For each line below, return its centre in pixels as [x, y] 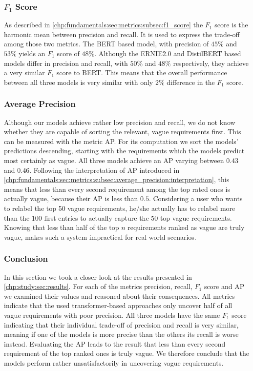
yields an [32, 53]
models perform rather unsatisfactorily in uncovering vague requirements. [114, 362]
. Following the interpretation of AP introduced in [105, 170]
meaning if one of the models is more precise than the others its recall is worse [121, 334]
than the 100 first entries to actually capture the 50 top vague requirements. [118, 217]
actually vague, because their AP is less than [71, 198]
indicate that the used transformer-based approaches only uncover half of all [118, 305]
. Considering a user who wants [196, 198]
